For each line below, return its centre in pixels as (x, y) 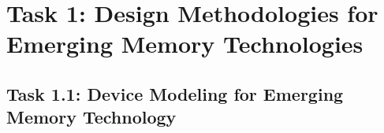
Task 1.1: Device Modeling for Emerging (175, 93)
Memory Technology (91, 117)
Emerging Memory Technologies (185, 44)
